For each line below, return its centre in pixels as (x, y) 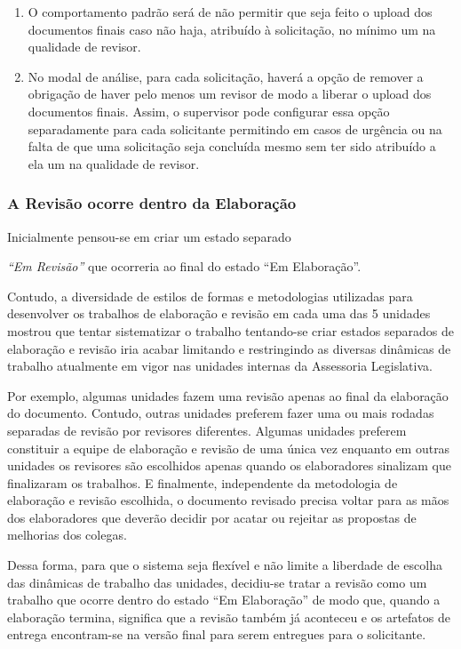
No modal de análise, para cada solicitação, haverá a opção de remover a (226, 76)
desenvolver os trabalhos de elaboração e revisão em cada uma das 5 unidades (219, 313)
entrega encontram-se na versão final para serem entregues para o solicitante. (217, 634)
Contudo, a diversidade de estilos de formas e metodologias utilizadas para (210, 296)
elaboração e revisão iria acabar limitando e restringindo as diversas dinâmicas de (229, 348)
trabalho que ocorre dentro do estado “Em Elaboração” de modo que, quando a (224, 600)
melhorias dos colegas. (67, 535)
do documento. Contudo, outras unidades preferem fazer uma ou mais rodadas (221, 413)
